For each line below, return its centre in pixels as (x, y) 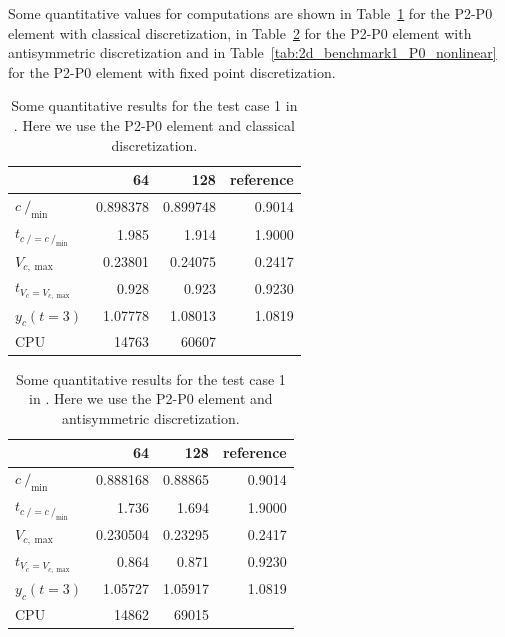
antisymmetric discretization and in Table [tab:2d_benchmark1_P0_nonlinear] (252, 52)
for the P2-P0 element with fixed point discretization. (172, 71)
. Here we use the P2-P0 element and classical (154, 124)
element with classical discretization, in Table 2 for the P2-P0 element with (240, 32)
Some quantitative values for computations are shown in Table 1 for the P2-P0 (250, 13)
